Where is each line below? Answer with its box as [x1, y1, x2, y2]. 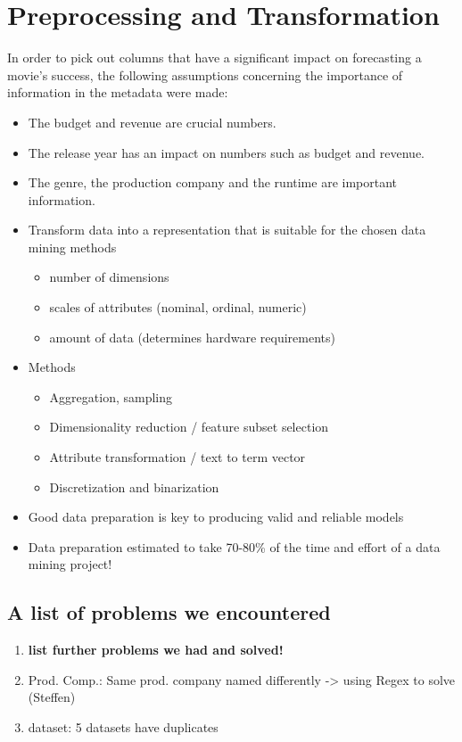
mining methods [28, 237, 117, 256]
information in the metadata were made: [7, 83, 228, 102]
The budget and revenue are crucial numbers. [28, 112, 276, 131]
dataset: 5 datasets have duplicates [28, 717, 219, 736]
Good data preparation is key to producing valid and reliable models [28, 507, 404, 526]
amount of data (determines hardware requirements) [49, 327, 335, 346]
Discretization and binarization [49, 477, 219, 496]
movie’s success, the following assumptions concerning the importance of [7, 65, 403, 84]
